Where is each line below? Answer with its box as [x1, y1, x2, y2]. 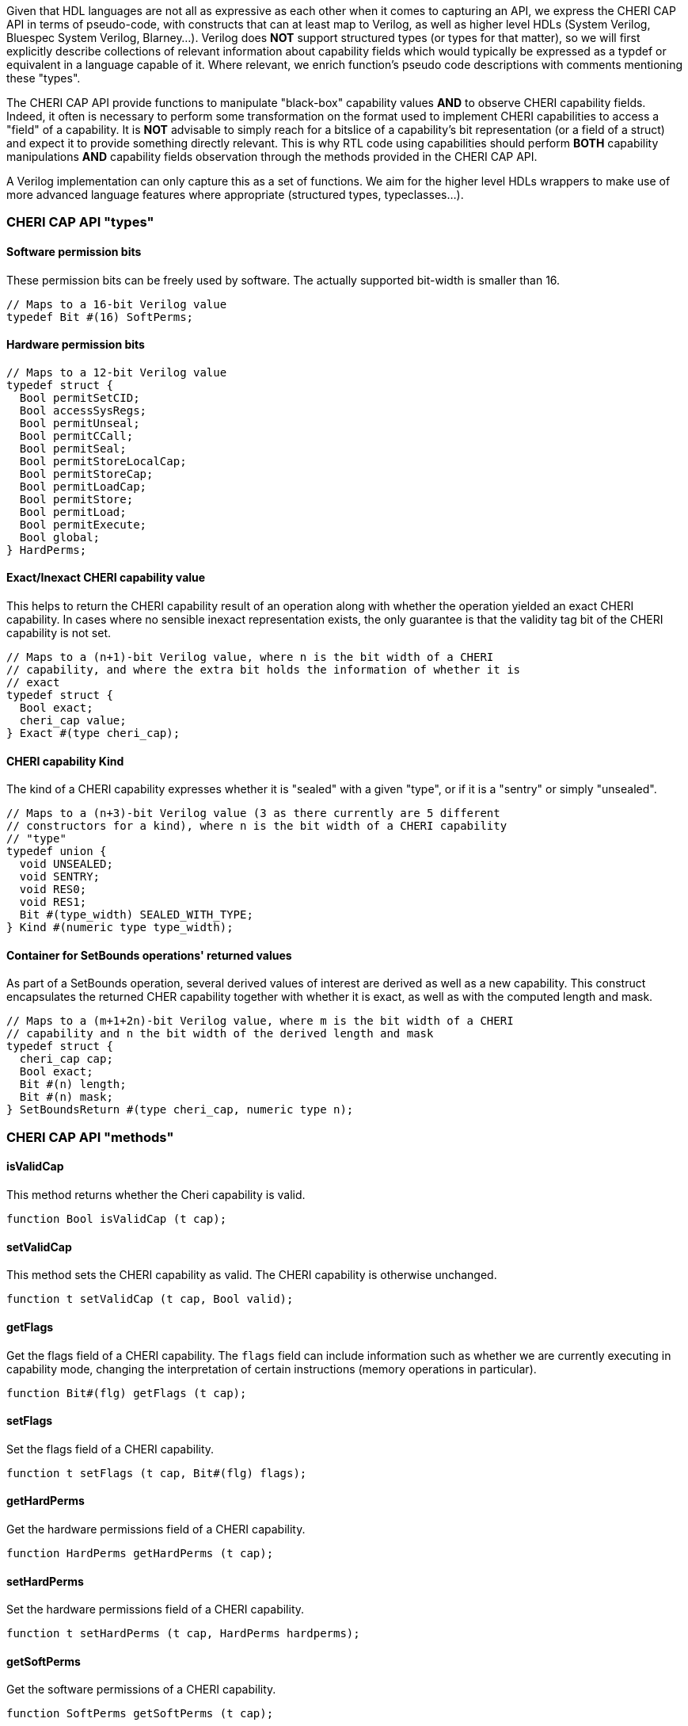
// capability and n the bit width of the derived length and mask [6, 1027, 434, 1041]
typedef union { [6, 845, 107, 858]
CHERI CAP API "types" [6, 214, 154, 231]
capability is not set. [6, 626, 112, 640]
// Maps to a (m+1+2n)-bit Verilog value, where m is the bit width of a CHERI [6, 1014, 514, 1028]
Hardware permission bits [6, 338, 145, 352]
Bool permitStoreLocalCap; [19, 454, 187, 468]
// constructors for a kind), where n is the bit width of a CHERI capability [6, 819, 507, 833]
